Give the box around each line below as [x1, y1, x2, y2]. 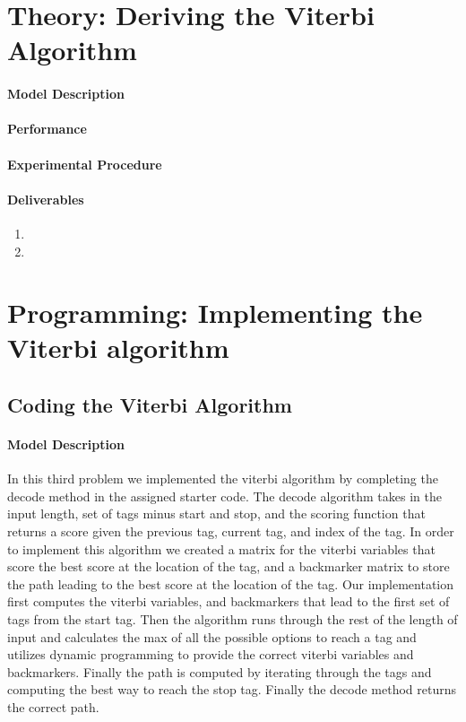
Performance [7, 119, 87, 138]
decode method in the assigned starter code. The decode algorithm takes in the [7, 486, 442, 505]
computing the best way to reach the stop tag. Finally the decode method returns [7, 680, 457, 699]
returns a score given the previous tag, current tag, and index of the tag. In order [7, 522, 454, 541]
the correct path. [7, 697, 99, 716]
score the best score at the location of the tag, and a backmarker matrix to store [7, 557, 450, 576]
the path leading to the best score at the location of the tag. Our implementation [7, 574, 454, 593]
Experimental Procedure [7, 154, 162, 173]
